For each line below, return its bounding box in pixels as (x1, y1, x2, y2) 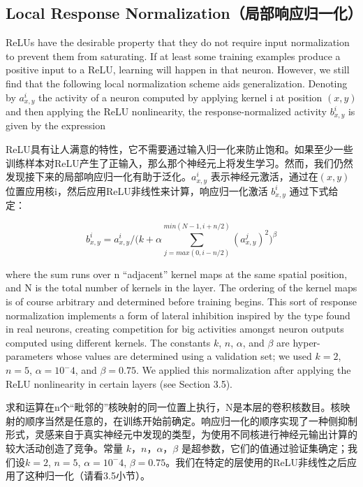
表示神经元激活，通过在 (210, 169, 318, 184)
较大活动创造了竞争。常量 (6, 441, 123, 456)
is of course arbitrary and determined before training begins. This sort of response (6, 294, 357, 309)
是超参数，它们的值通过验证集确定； (181, 441, 348, 456)
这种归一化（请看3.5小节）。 (24, 468, 150, 483)
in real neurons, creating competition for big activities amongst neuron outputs (6, 321, 344, 336)
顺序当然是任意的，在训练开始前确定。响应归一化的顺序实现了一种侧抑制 (24, 413, 357, 428)
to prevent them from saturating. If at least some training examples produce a (6, 48, 341, 63)
